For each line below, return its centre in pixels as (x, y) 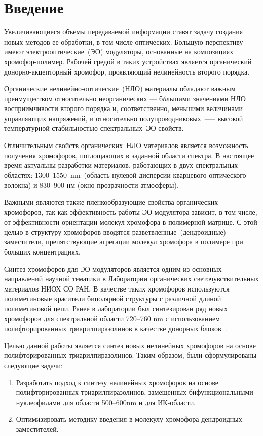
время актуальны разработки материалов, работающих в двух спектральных (121, 165)
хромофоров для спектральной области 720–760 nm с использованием (112, 318)
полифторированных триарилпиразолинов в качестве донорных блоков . (116, 328)
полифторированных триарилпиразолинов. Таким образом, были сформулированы (130, 355)
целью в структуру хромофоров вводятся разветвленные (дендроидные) (115, 231)
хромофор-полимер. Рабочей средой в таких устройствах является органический (128, 61)
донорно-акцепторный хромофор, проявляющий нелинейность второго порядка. (127, 71)
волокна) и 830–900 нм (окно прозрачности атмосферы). (91, 185)
